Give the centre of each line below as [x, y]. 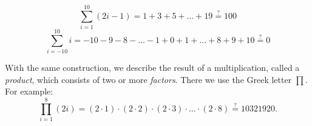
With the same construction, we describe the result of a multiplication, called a [152, 68]
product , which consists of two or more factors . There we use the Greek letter [148, 79]
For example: [29, 91]
